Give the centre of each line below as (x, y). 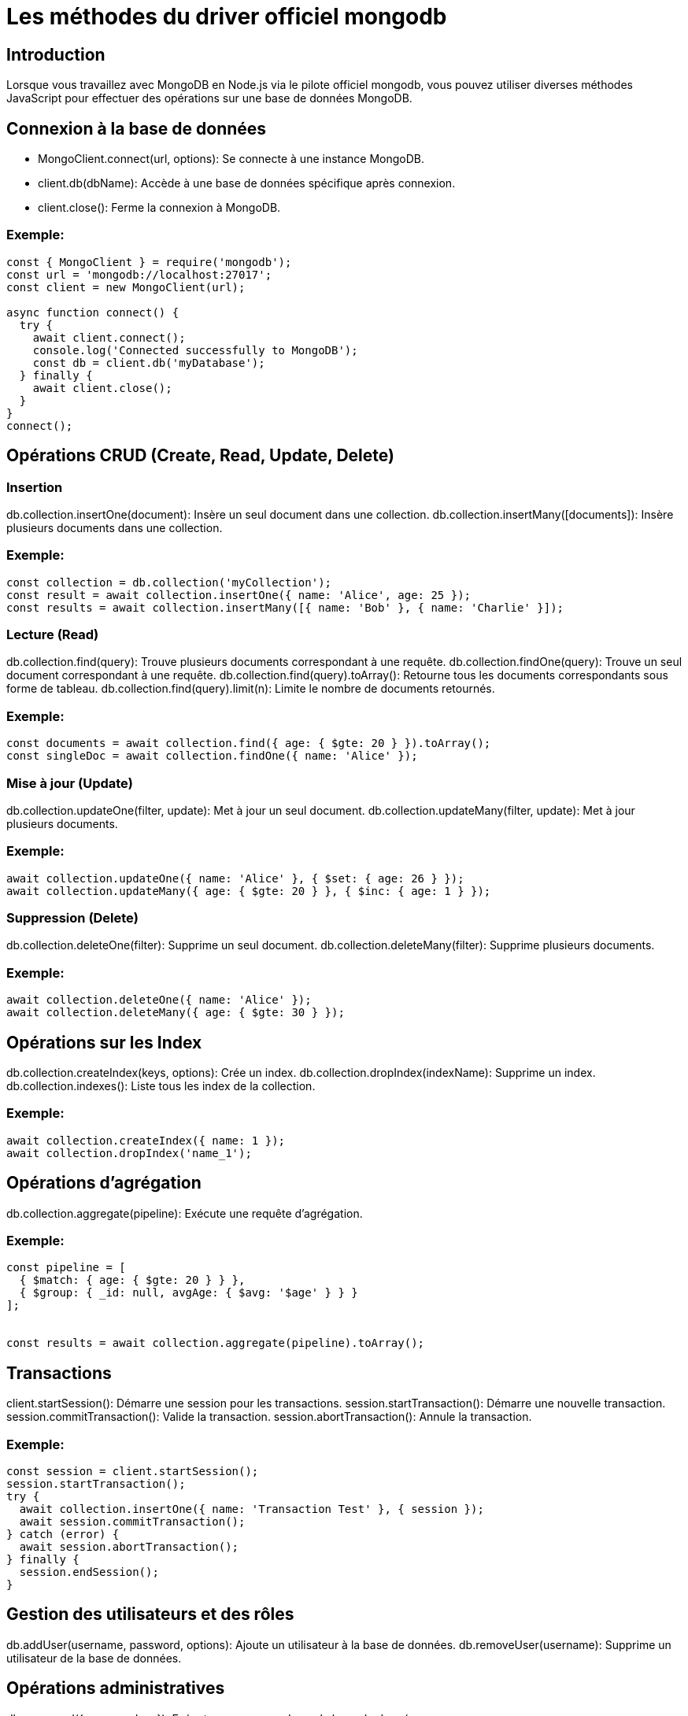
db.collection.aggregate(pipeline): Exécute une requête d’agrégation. (185, 1213)
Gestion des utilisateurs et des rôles (150, 1614)
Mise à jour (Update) (70, 783)
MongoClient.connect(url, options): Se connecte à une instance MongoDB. (231, 159)
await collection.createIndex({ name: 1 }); (146, 1140)
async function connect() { (93, 312)
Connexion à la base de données (137, 128)
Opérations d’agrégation (104, 1183)
